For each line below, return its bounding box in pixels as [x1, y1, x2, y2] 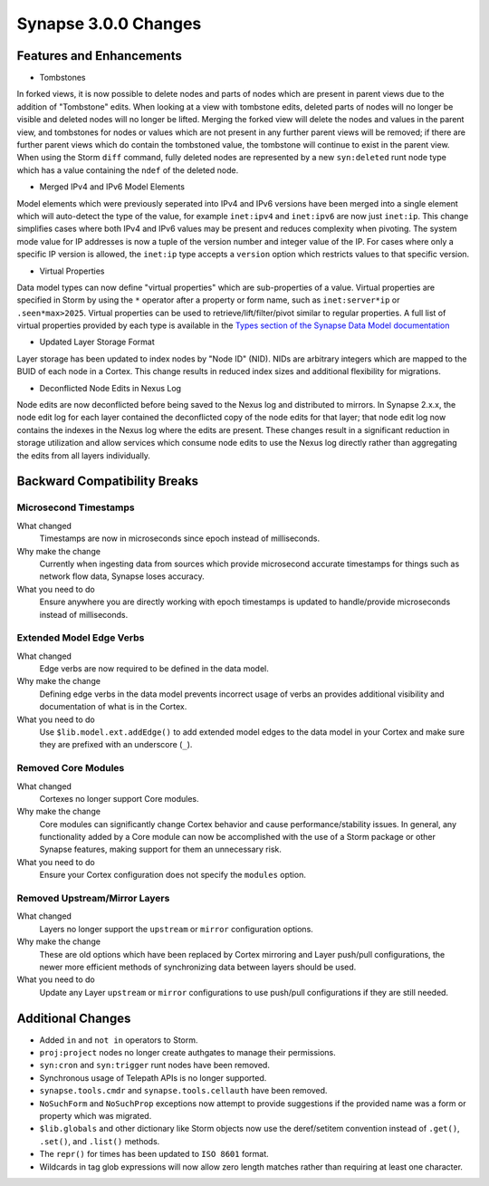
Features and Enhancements [16, 48, 183, 63]
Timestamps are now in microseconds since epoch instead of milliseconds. [39, 533, 321, 544]
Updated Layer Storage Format [39, 336, 156, 348]
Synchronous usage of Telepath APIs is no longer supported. [39, 1072, 267, 1083]
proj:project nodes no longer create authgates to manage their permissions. [39, 1047, 337, 1058]
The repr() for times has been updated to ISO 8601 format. [39, 1149, 269, 1160]
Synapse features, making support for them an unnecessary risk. [39, 844, 283, 855]
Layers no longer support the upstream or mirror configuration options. [39, 923, 314, 934]
